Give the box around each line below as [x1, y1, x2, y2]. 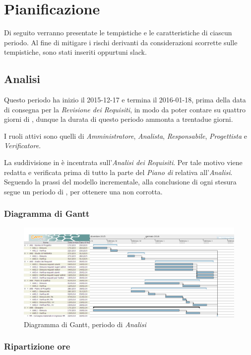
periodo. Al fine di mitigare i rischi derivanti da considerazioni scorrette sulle [4, 37, 238, 47]
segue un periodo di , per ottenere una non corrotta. [4, 186, 163, 196]
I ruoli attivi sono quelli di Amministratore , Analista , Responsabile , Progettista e [4, 130, 248, 141]
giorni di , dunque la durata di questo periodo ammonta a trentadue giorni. [4, 114, 233, 124]
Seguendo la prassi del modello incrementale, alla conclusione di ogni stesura [4, 177, 237, 187]
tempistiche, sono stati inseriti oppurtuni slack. [4, 47, 147, 57]
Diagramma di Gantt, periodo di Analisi [24, 319, 146, 329]
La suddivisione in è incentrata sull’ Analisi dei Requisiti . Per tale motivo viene [4, 157, 243, 168]
